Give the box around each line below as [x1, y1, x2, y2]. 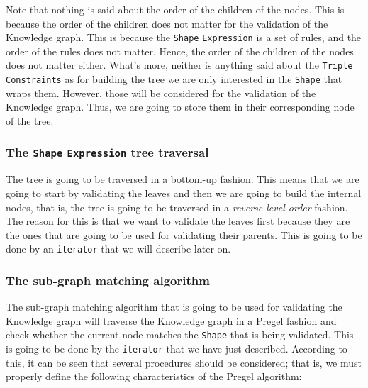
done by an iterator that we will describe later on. [6, 241, 231, 256]
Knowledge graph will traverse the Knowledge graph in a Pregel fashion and [6, 313, 337, 328]
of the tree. [6, 113, 54, 128]
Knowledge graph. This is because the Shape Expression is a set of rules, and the [6, 30, 362, 45]
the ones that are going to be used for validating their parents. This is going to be [6, 227, 362, 242]
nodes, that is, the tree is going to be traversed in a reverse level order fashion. [6, 199, 348, 214]
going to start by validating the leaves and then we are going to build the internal [6, 185, 362, 200]
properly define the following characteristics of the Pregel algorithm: [6, 369, 302, 384]
